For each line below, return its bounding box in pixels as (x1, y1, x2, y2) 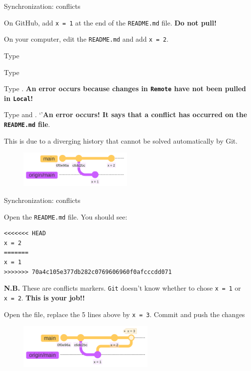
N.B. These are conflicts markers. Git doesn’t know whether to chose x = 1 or (4, 283, 241, 293)
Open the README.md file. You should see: (4, 211, 127, 222)
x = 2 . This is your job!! (4, 292, 85, 302)
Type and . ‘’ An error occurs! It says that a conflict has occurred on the (4, 109, 247, 120)
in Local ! (4, 93, 33, 103)
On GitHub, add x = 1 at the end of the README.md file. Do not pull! (4, 17, 217, 27)
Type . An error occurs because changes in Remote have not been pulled (4, 83, 246, 94)
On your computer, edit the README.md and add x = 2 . (4, 34, 168, 44)
